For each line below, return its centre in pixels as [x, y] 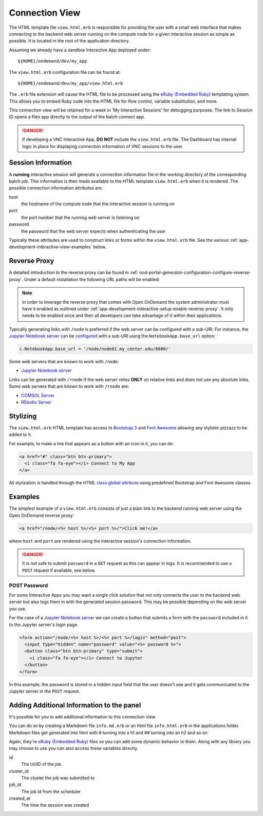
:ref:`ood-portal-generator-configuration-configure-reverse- [190, 272]
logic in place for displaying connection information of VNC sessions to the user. [103, 146]
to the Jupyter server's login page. [44, 625]
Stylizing [23, 416]
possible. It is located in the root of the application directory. [69, 41]
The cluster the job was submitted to [58, 778]
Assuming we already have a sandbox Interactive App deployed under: [80, 50]
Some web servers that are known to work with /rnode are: [69, 386]
